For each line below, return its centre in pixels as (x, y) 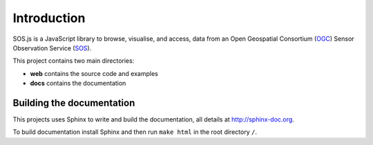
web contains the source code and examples (94, 73)
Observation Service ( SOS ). (52, 48)
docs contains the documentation (78, 84)
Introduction (49, 18)
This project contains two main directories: (74, 61)
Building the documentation (74, 103)
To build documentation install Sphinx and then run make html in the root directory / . (135, 132)
